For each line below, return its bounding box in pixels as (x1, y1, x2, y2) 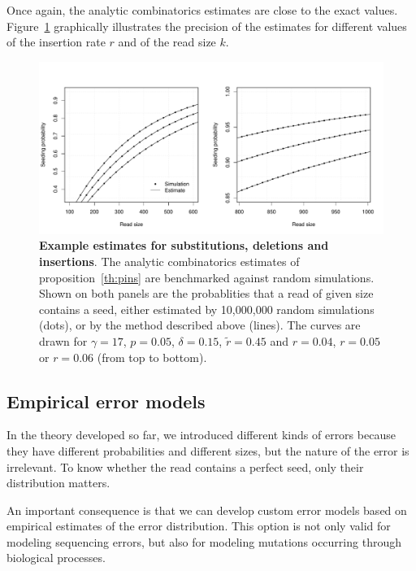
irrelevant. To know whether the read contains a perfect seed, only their (6, 458, 364, 475)
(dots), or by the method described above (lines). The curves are (39, 316, 361, 333)
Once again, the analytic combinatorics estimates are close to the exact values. (6, 2, 398, 18)
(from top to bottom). (97, 348, 207, 365)
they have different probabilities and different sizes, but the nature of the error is (6, 442, 409, 459)
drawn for (39, 332, 88, 349)
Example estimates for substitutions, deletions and (39, 237, 329, 254)
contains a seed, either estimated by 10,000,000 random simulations (39, 300, 375, 317)
